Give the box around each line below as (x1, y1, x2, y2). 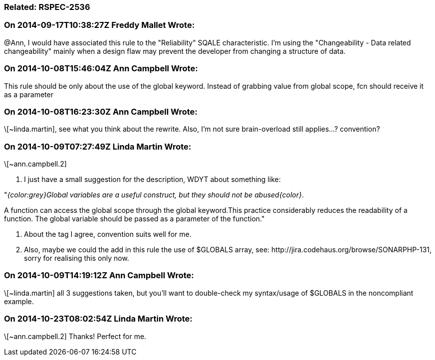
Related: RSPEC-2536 (4, 2, 90, 12)
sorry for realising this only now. (24, 254, 129, 262)
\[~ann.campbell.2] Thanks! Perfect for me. (4, 332, 147, 341)
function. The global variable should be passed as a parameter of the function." (4, 214, 265, 223)
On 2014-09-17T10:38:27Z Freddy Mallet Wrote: (4, 20, 195, 30)
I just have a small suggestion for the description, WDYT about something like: (24, 175, 281, 183)
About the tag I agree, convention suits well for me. (24, 230, 192, 238)
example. (4, 297, 34, 306)
